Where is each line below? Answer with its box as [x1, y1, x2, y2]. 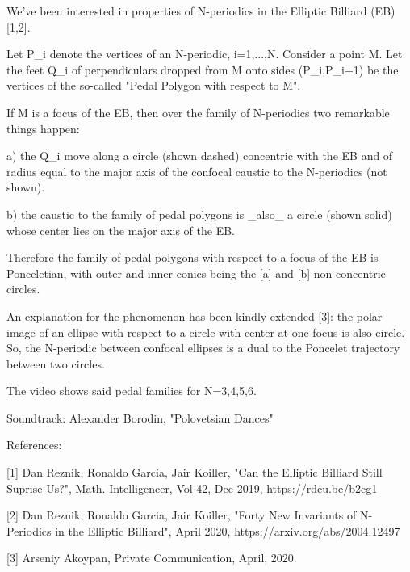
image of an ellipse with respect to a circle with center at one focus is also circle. [6, 323, 405, 340]
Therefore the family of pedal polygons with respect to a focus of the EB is [6, 249, 379, 266]
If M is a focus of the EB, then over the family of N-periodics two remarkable [6, 103, 390, 120]
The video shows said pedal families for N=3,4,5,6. [6, 382, 257, 399]
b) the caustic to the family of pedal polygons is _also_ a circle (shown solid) [6, 205, 392, 222]
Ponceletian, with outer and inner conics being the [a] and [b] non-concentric [6, 264, 386, 281]
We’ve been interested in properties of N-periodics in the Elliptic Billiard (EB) [6, 2, 395, 19]
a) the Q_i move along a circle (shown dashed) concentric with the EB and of [6, 147, 393, 164]
